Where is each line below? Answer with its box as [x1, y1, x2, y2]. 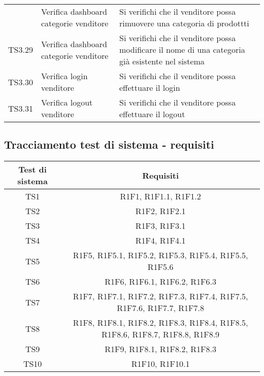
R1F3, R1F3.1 [135, 220, 186, 232]
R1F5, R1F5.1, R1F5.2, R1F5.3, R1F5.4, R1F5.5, [73, 249, 248, 261]
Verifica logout [41, 96, 93, 108]
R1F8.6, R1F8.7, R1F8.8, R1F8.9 [102, 328, 220, 340]
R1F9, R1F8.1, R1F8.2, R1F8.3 [105, 343, 216, 355]
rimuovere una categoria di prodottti [119, 17, 249, 29]
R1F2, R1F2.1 [135, 205, 186, 217]
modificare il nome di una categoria [119, 44, 245, 55]
